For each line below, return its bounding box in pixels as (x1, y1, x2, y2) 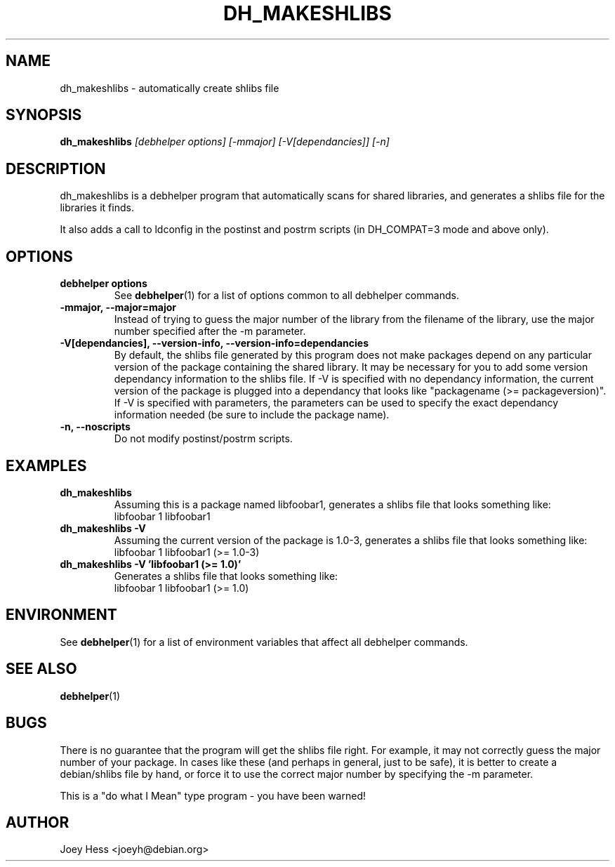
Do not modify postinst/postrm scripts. (114, 432, 293, 445)
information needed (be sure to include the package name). (114, 409, 390, 421)
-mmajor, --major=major (60, 301, 176, 314)
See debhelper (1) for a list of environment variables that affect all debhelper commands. (60, 635, 468, 648)
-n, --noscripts (60, 421, 131, 433)
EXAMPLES (6, 456, 87, 475)
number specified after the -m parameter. (114, 325, 306, 338)
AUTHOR (6, 813, 70, 831)
